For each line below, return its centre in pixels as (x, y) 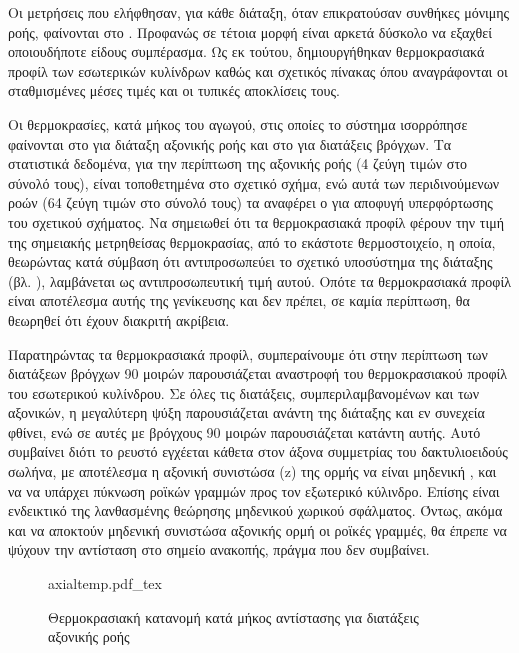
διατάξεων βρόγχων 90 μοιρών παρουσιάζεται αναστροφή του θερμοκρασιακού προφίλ (258, 373)
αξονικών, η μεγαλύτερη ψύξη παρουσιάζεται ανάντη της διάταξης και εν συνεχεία (246, 412)
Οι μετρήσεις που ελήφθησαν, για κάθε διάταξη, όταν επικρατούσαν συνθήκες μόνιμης (259, 12)
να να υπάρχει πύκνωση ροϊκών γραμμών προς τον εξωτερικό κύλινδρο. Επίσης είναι (254, 490)
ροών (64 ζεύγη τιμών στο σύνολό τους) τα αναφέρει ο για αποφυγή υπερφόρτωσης (250, 202)
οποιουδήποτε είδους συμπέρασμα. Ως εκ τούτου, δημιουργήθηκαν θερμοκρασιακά (246, 51)
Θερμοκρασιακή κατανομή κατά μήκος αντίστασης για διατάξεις (233, 616)
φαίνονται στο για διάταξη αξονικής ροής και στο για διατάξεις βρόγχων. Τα (230, 143)
